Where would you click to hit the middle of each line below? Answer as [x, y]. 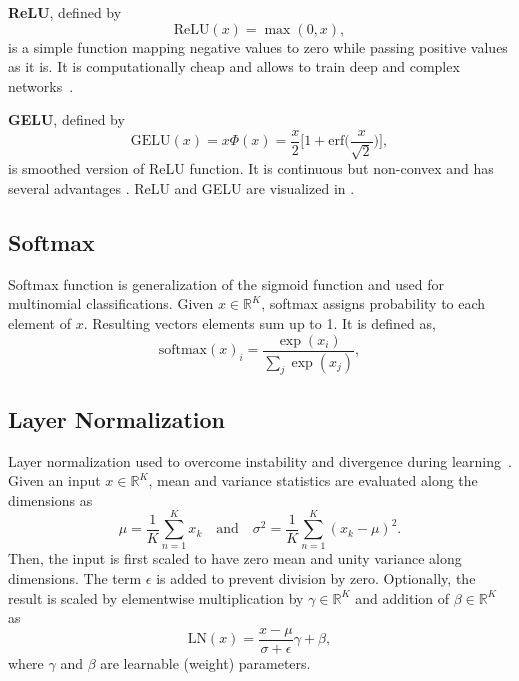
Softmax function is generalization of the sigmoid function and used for [226, 283]
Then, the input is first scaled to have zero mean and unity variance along [235, 558]
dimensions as [50, 499]
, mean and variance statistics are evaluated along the [313, 480]
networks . [41, 85]
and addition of [402, 597]
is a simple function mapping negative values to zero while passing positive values [258, 46]
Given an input [54, 480]
